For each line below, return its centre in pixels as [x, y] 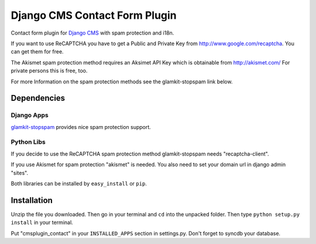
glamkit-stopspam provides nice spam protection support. [81, 127]
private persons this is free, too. [49, 71]
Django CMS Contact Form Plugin [94, 15]
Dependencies [38, 98]
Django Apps [30, 116]
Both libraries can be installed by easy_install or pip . [79, 183]
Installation [32, 200]
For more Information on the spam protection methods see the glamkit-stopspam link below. [122, 82]
